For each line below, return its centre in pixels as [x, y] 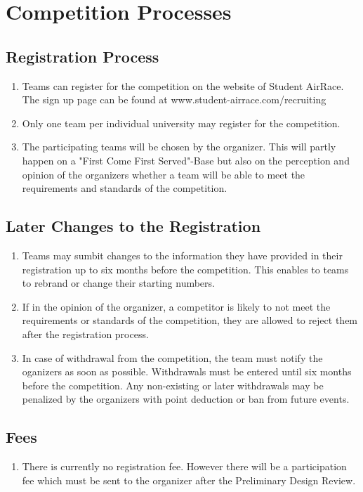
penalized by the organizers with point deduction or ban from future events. [186, 399]
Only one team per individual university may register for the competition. [181, 123]
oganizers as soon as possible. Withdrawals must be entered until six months [187, 371]
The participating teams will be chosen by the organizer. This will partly [179, 147]
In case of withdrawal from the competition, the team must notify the [172, 357]
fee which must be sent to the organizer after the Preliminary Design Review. [189, 480]
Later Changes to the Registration [133, 226]
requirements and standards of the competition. [125, 188]
